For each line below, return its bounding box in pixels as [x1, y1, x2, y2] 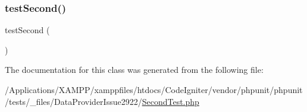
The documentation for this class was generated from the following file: [5, 63, 264, 76]
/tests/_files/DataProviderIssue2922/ [5, 95, 142, 107]
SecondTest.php [142, 95, 199, 107]
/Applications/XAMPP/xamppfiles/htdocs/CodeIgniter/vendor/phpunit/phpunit [5, 84, 303, 95]
